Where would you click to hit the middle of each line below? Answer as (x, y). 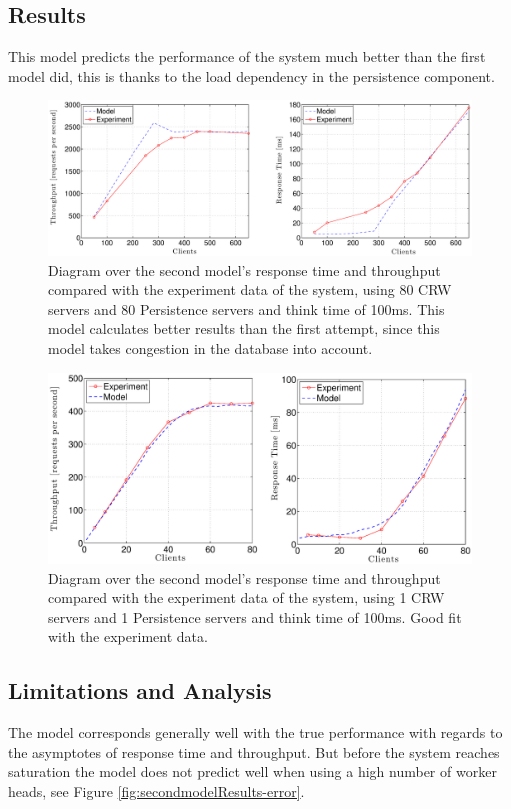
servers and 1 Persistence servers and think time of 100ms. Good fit (255, 616)
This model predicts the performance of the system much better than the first (247, 56)
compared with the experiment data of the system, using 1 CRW (246, 597)
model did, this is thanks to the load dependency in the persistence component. (251, 75)
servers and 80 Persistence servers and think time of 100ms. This (246, 308)
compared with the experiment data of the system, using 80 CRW (250, 289)
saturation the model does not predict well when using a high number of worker (252, 771)
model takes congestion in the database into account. (210, 348)
